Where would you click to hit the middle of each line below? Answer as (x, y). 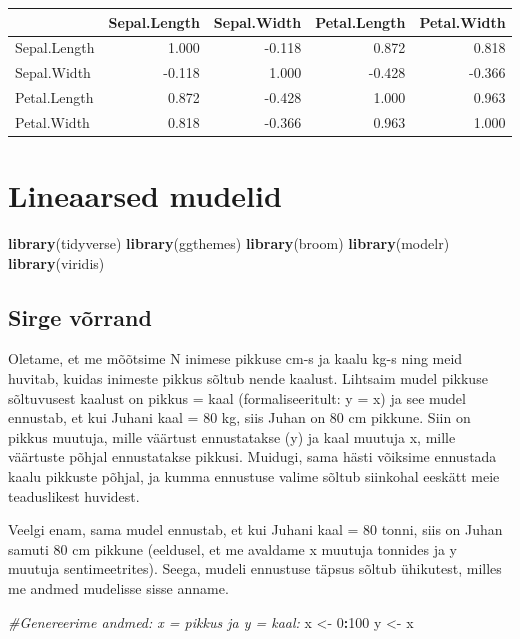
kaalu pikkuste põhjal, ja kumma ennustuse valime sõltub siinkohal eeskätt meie (254, 476)
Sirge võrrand (80, 316)
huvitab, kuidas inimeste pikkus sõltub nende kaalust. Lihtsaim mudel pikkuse (248, 378)
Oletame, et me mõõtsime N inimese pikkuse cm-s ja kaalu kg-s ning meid (235, 358)
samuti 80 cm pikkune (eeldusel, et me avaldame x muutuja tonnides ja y (232, 548)
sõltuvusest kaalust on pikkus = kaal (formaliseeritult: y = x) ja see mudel (237, 397)
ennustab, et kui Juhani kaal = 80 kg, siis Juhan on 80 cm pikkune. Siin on (239, 417)
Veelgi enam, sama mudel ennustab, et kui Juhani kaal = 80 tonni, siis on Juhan (255, 529)
